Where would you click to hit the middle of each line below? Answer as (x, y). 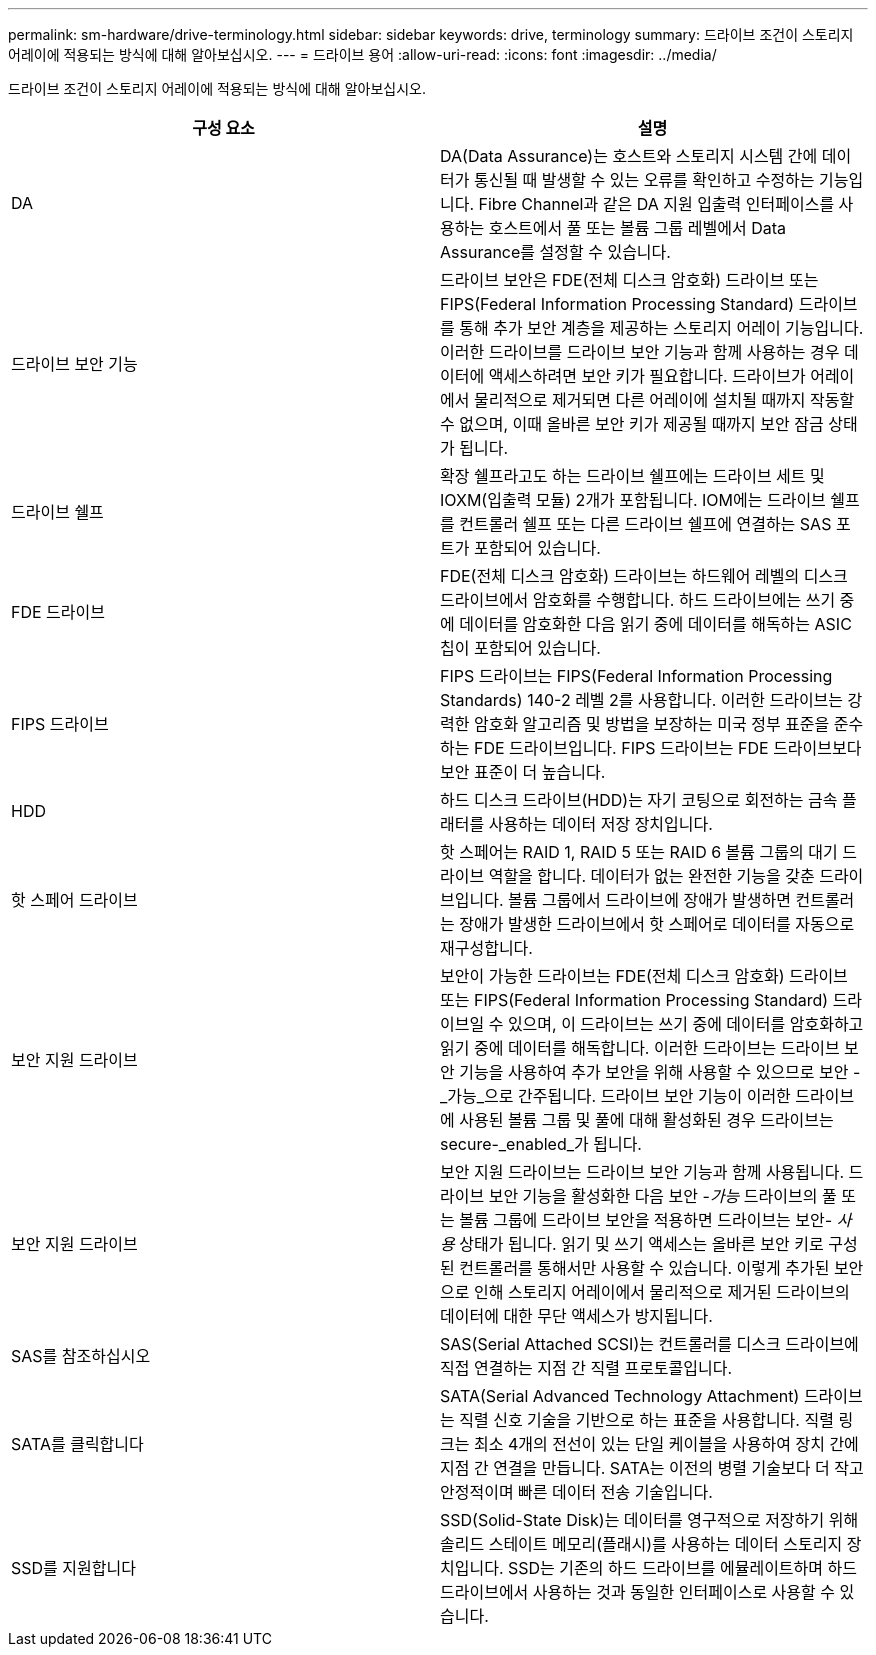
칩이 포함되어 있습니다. (520, 648)
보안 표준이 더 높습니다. (523, 772)
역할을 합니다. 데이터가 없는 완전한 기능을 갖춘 (651, 876)
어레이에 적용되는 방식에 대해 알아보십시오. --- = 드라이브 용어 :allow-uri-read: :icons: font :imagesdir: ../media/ (362, 54)
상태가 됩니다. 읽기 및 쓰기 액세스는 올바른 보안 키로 (641, 1244)
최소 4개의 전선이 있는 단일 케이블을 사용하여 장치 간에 (666, 1444)
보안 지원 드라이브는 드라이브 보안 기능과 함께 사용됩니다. (642, 1172)
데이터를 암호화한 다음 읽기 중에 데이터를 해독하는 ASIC (655, 624)
